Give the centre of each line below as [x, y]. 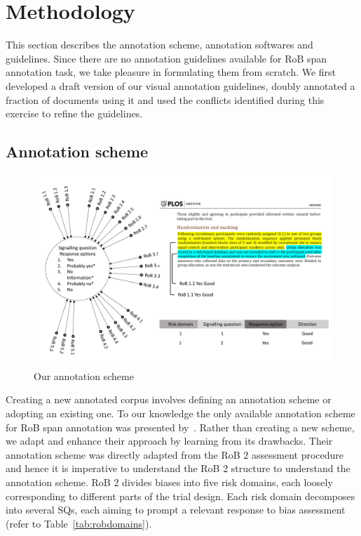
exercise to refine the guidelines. [74, 113]
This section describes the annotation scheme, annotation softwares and [159, 45]
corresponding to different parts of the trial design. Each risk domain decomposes [180, 496]
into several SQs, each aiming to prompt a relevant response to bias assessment [176, 510]
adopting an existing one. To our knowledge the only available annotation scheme [180, 413]
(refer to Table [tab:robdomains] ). [79, 523]
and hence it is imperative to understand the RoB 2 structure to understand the [178, 468]
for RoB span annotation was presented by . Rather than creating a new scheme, [180, 427]
